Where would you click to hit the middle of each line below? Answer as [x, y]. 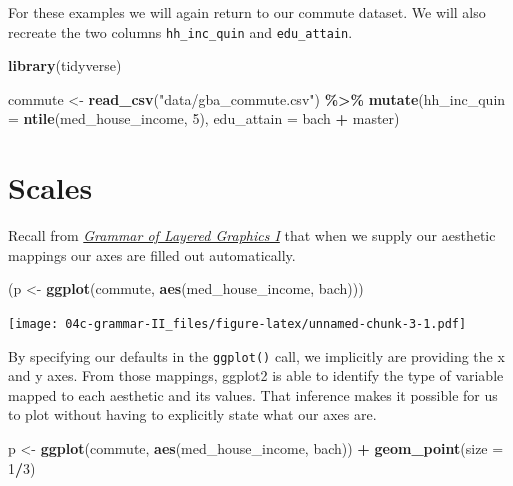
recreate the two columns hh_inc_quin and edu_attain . [180, 31]
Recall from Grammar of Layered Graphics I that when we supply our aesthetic [252, 235]
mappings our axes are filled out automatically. [152, 254]
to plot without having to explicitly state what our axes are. [192, 414]
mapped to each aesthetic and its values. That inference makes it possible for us [253, 394]
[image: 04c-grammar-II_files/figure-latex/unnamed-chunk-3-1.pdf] [237, 323]
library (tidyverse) [65, 65]
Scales [50, 187]
